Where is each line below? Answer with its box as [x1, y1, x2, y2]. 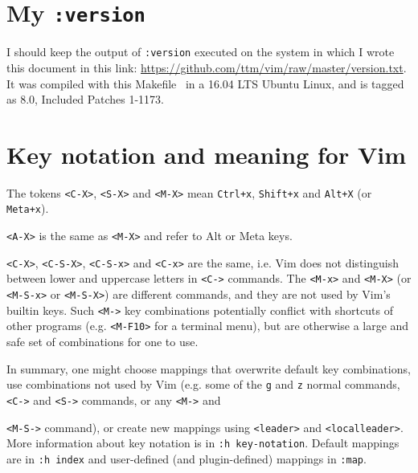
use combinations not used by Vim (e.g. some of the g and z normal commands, [6, 376, 400, 393]
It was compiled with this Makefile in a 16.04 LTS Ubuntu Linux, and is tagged [6, 75, 404, 92]
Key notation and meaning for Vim [6, 137, 406, 170]
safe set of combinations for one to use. [6, 333, 199, 350]
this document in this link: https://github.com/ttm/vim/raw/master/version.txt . [6, 59, 407, 75]
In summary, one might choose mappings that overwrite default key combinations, [6, 360, 411, 377]
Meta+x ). [6, 200, 49, 217]
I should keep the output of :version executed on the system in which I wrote [6, 43, 395, 60]
